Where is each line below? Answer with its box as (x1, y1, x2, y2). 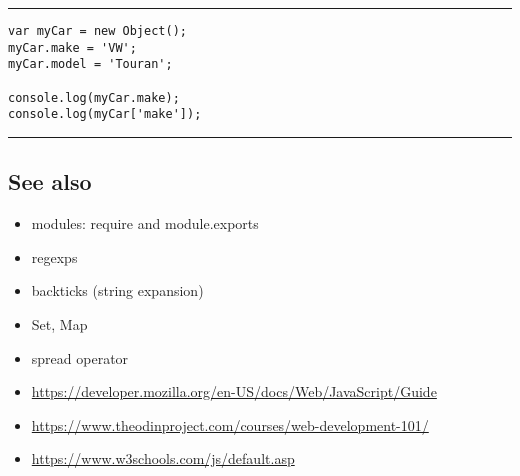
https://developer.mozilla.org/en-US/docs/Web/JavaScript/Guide (31, 381, 437, 402)
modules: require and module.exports (31, 213, 259, 234)
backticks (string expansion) (31, 280, 204, 301)
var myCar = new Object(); (8, 24, 187, 38)
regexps (31, 246, 78, 267)
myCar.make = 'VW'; (8, 40, 137, 55)
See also (8, 166, 92, 197)
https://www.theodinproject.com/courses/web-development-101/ (31, 414, 429, 435)
